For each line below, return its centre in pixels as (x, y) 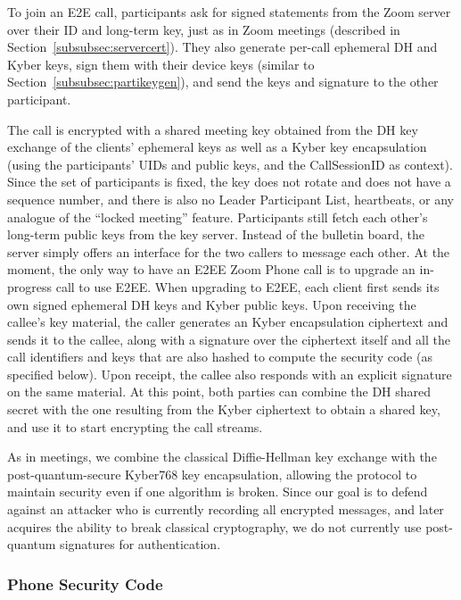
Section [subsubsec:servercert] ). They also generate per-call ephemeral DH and (222, 47)
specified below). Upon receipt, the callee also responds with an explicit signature (230, 374)
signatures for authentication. (140, 544)
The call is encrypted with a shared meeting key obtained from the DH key (213, 129)
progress (30, 286)
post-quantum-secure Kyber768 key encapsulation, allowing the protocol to (212, 474)
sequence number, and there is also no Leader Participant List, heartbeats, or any (230, 199)
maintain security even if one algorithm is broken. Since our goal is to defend (218, 492)
